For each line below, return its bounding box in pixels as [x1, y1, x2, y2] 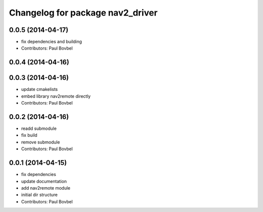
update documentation [21, 178, 67, 184]
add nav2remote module [21, 185, 71, 191]
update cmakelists [21, 87, 58, 92]
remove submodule [21, 139, 60, 145]
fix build [21, 132, 38, 138]
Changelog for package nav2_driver [9, 7, 158, 18]
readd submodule [21, 125, 57, 131]
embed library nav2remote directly [21, 93, 91, 99]
